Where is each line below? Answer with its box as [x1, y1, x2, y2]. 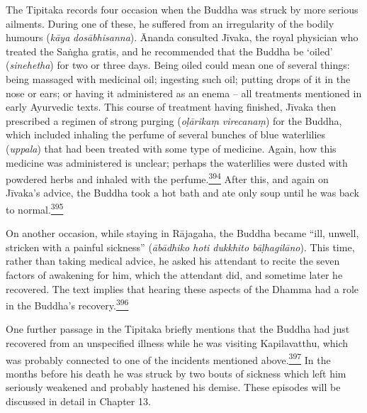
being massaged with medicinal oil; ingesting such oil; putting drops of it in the [6, 71, 351, 86]
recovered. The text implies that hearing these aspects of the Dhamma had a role [6, 281, 358, 296]
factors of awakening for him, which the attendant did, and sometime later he [6, 268, 343, 282]
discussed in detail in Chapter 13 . [6, 394, 151, 409]
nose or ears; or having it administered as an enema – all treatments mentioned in [6, 85, 362, 100]
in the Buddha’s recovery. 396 [6, 296, 129, 312]
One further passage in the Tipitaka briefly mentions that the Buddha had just [6, 321, 350, 336]
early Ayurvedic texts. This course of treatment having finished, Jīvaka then [6, 99, 337, 114]
